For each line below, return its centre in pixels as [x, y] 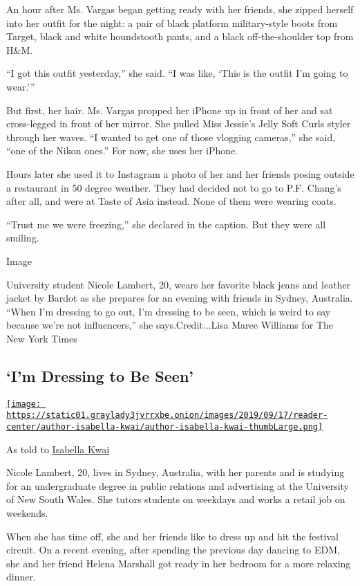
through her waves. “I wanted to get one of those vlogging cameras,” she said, [171, 137]
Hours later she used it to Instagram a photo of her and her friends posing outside [180, 173]
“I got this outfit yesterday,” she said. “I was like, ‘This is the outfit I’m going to [177, 73]
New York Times [42, 338]
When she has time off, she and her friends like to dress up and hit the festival [172, 536]
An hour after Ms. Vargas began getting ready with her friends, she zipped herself [180, 9]
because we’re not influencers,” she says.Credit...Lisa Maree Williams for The [170, 325]
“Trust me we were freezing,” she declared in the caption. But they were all [166, 224]
